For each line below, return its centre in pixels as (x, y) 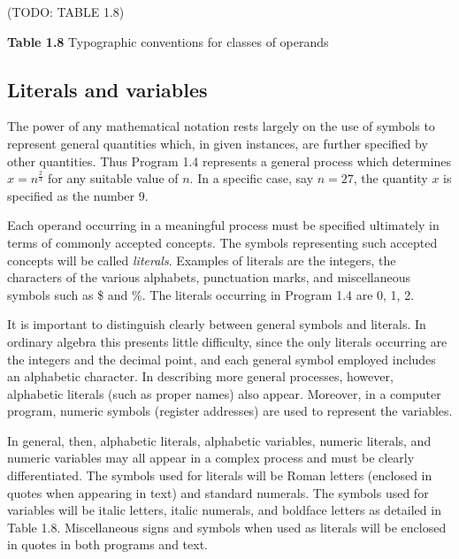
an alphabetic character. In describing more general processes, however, (200, 376)
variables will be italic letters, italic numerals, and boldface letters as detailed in (224, 510)
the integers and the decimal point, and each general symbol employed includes (222, 359)
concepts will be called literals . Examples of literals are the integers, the (202, 260)
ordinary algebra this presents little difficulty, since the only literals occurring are (227, 341)
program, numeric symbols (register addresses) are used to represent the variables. (230, 411)
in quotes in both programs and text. (107, 544)
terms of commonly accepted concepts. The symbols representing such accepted (222, 242)
